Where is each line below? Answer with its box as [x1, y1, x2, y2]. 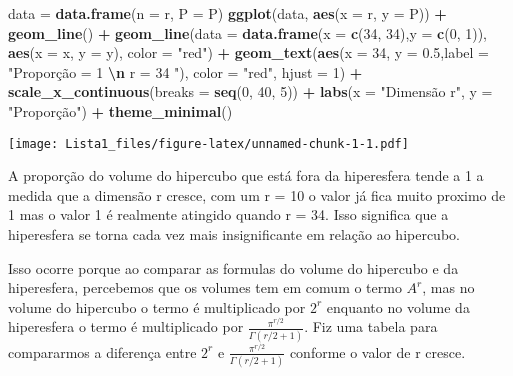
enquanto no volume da [326, 296, 470, 317]
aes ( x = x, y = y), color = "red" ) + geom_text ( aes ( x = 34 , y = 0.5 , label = [8, 42, 489, 63]
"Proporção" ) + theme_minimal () [8, 100, 233, 121]
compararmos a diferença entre [8, 341, 197, 362]
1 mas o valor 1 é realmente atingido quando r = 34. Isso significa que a [8, 204, 449, 225]
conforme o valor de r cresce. [289, 341, 466, 362]
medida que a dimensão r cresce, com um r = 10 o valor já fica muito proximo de [8, 184, 506, 205]
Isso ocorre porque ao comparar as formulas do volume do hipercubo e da [8, 257, 459, 278]
